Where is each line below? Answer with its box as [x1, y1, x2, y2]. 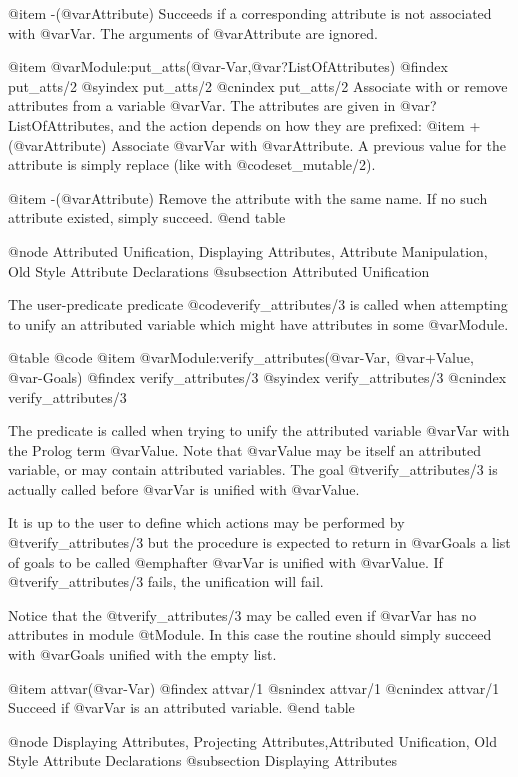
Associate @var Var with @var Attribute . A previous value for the [111, 134, 507, 155]
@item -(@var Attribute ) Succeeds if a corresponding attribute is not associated [8, 3, 492, 23]
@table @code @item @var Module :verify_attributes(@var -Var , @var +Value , [8, 347, 474, 368]
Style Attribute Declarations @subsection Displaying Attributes [8, 750, 398, 771]
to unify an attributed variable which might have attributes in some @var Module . [8, 313, 509, 334]
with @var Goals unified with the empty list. [8, 644, 277, 665]
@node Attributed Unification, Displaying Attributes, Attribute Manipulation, [8, 240, 488, 261]
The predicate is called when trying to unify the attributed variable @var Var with [8, 420, 510, 441]
